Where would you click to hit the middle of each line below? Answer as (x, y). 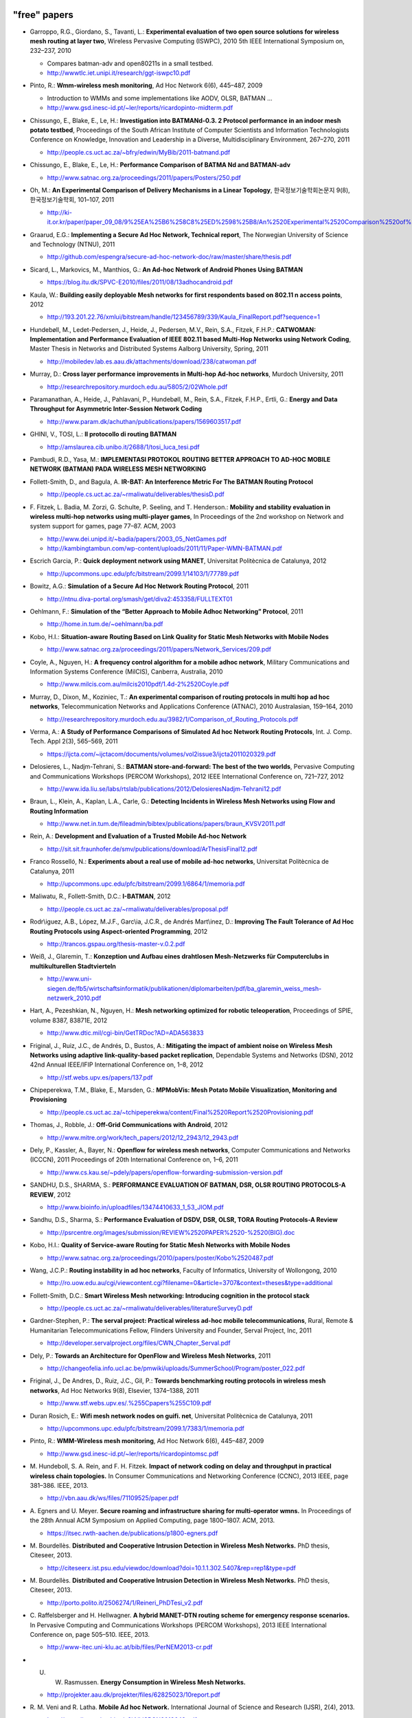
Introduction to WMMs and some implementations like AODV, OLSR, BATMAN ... (160, 98)
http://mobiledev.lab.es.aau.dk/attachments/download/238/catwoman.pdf (152, 361)
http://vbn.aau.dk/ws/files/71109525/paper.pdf (113, 1498)
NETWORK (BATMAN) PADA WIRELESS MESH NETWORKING (118, 469)
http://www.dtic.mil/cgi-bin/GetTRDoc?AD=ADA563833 (125, 1033)
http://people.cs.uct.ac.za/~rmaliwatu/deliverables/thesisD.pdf (136, 494)
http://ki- (59, 212)
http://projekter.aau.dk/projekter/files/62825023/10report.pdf (134, 1695)
